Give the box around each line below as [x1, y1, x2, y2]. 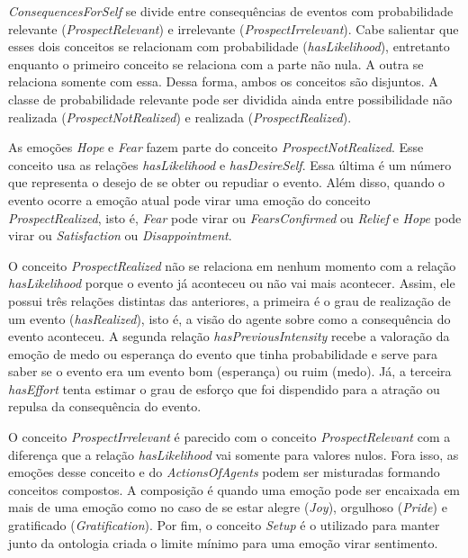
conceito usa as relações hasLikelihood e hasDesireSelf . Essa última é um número [8, 155, 452, 174]
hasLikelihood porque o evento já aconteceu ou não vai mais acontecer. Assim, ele [8, 274, 455, 292]
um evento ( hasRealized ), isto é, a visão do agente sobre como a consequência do [8, 309, 451, 328]
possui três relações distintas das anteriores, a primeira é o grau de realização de [8, 291, 451, 310]
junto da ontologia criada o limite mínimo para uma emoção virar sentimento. [8, 533, 438, 552]
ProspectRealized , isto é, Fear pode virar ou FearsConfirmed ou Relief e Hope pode [8, 208, 462, 227]
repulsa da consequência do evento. [8, 397, 202, 416]
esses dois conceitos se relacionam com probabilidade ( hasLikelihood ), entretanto [8, 37, 450, 56]
